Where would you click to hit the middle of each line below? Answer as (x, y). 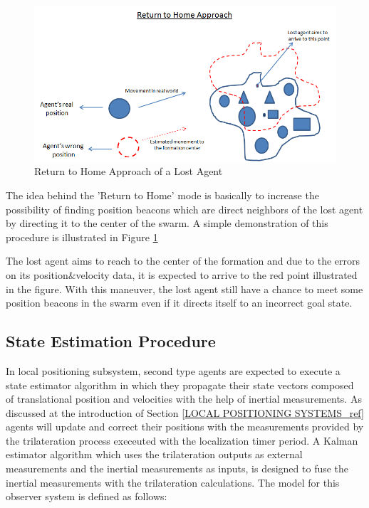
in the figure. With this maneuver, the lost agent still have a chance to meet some (184, 289)
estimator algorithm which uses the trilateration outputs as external (154, 454)
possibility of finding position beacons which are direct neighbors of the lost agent (184, 209)
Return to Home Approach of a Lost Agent (129, 171)
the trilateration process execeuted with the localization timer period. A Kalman (182, 440)
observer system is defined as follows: (87, 496)
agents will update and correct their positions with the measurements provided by (185, 427)
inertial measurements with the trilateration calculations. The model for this (173, 482)
